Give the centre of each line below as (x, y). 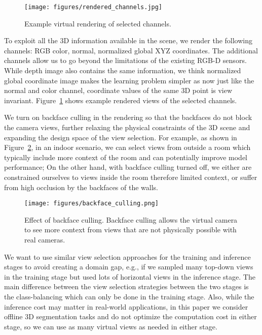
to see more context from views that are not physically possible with (130, 230)
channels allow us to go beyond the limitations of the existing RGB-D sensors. (125, 60)
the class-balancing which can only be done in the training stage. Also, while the (129, 296)
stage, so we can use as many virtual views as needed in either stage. (111, 326)
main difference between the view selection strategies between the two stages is (126, 286)
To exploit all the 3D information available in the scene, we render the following (128, 40)
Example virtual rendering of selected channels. (98, 23)
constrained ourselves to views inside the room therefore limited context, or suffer (131, 177)
